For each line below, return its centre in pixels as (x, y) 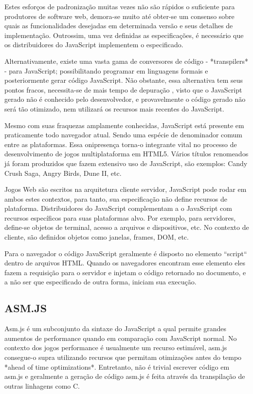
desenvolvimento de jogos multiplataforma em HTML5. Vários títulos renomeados (126, 154)
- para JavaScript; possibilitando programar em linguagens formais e (106, 70)
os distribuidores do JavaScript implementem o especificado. (94, 45)
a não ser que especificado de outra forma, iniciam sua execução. (100, 282)
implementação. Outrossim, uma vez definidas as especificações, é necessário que (124, 35)
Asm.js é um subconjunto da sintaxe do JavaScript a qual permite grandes (116, 328)
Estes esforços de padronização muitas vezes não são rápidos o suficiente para (120, 6)
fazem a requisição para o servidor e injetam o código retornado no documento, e (125, 272)
